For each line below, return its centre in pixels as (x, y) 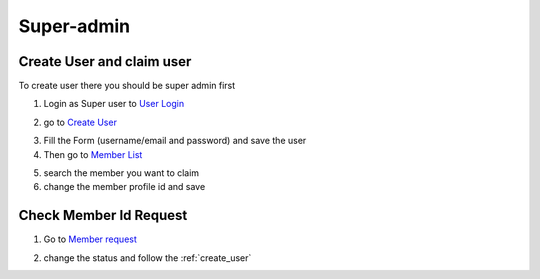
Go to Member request (90, 239)
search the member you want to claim (121, 173)
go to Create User (80, 122)
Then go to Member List (93, 154)
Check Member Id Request (103, 215)
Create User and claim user (105, 61)
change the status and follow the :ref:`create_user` (147, 257)
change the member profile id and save (124, 187)
